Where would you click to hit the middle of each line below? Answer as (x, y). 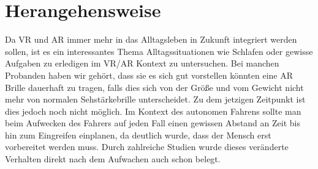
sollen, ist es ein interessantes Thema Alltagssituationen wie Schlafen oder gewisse (159, 51)
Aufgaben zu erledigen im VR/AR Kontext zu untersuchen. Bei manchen (142, 63)
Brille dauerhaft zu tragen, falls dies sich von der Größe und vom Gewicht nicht (154, 87)
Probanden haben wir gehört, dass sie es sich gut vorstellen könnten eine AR (149, 75)
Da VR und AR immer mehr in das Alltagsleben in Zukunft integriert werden (151, 39)
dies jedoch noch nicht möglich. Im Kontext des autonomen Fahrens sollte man (153, 111)
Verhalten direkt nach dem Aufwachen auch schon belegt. (113, 159)
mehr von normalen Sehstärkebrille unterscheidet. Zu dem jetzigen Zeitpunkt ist (155, 99)
